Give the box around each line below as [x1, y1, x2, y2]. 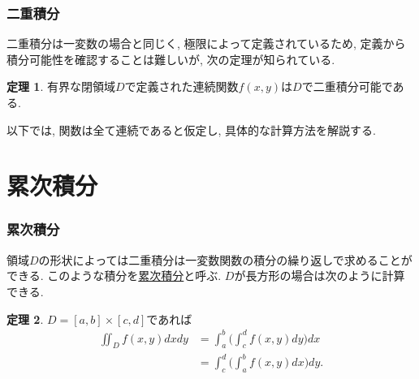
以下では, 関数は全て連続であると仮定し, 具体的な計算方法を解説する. [6, 121, 376, 138]
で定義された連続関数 [124, 78, 239, 95]
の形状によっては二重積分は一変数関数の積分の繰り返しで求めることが [38, 251, 413, 268]
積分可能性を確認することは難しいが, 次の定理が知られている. [6, 50, 335, 67]
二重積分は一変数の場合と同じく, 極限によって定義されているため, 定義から [6, 35, 406, 52]
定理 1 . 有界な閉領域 [6, 78, 115, 95]
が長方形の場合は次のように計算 [234, 267, 405, 284]
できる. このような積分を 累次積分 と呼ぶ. [6, 267, 222, 284]
